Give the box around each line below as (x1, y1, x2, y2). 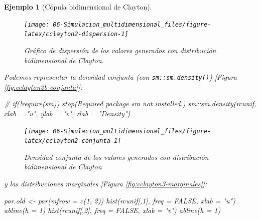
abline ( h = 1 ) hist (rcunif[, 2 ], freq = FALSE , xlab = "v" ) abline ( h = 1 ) (4, 205, 221, 215)
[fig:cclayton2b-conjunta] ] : (4, 81, 83, 92)
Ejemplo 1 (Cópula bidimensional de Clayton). (4, 2, 152, 12)
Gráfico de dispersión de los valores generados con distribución (24, 45, 216, 55)
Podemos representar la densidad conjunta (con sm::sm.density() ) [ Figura (4, 72, 237, 82)
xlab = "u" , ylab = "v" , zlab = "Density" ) (4, 108, 131, 118)
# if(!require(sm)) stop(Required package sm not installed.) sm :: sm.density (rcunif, (4, 98, 256, 109)
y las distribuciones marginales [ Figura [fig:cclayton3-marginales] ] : (4, 178, 207, 189)
